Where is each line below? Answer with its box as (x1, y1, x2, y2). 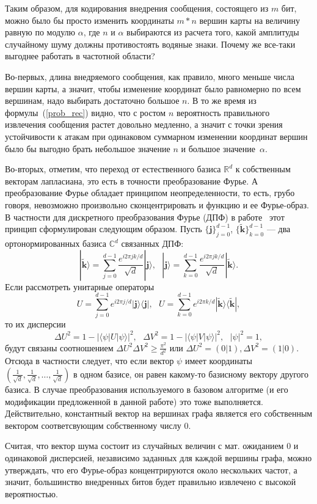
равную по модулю (5, 26, 76, 38)
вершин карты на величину (199, 13, 301, 26)
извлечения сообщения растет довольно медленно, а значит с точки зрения (5, 118, 283, 131)
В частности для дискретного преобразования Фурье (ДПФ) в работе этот (5, 210, 285, 223)
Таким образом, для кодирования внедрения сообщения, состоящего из (5, 2, 269, 14)
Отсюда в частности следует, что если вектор (5, 354, 174, 367)
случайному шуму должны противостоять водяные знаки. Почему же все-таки (5, 37, 296, 50)
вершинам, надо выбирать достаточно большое (5, 94, 180, 107)
